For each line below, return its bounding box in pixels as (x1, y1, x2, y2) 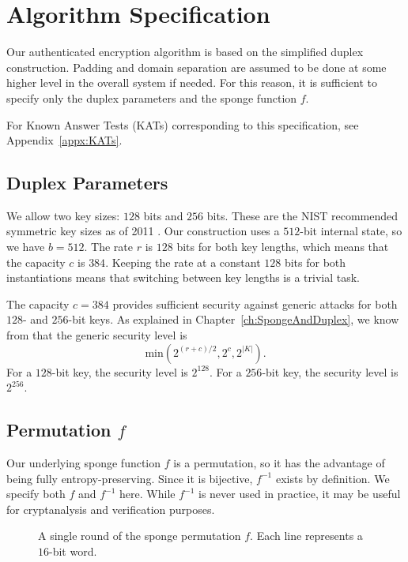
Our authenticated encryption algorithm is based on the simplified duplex (6, 43, 364, 60)
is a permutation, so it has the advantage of (173, 455, 385, 471)
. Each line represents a (250, 527, 363, 544)
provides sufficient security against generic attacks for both (112, 295, 398, 312)
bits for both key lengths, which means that (176, 238, 389, 255)
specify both (6, 485, 66, 502)
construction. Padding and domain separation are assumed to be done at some (6, 58, 387, 75)
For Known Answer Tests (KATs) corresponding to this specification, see (6, 116, 359, 133)
